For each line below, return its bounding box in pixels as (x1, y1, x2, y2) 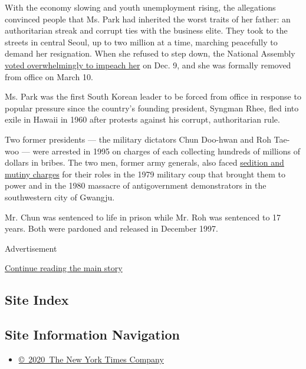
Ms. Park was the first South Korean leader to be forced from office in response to (5, 90, 301, 103)
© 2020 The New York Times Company (18, 352, 164, 365)
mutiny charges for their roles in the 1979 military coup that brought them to (5, 167, 286, 180)
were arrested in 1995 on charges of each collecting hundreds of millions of (32, 144, 300, 157)
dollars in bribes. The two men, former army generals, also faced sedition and (5, 156, 284, 169)
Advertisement (5, 242, 57, 254)
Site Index (5, 291, 69, 309)
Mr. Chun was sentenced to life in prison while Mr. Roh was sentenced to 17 (5, 210, 281, 223)
